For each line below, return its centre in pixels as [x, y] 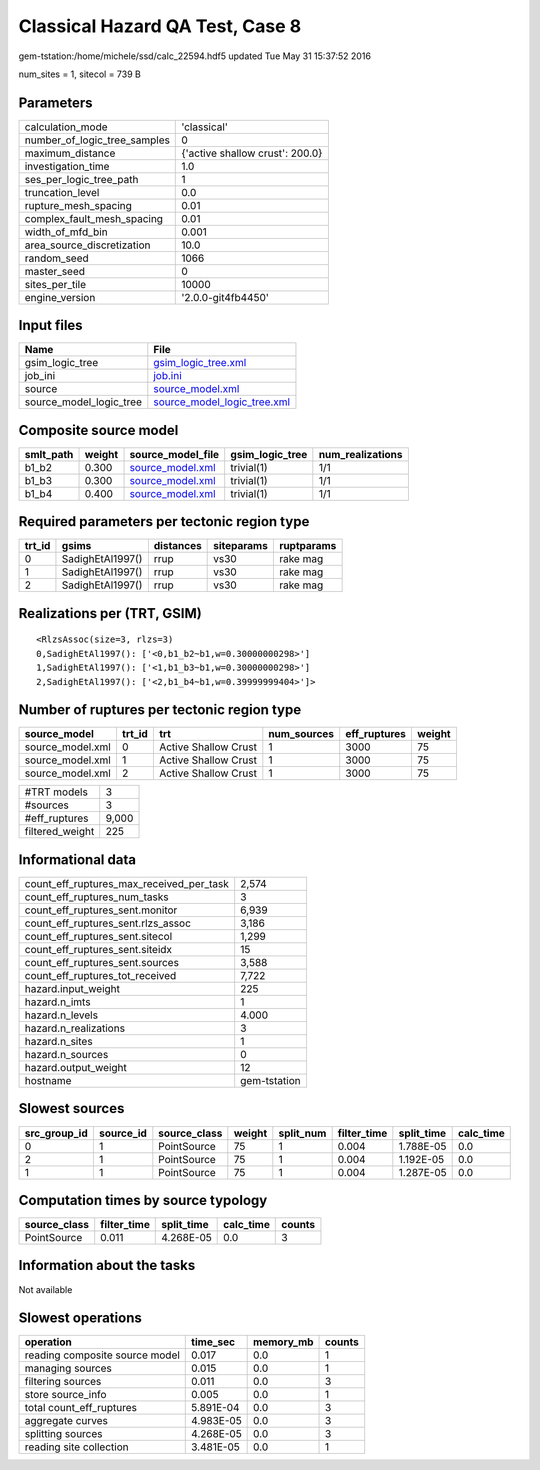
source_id [122, 1133]
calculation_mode [66, 127]
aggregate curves [66, 1421]
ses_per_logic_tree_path [81, 179]
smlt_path [49, 454]
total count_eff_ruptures [80, 1408]
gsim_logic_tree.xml [200, 363]
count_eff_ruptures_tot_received [100, 975]
